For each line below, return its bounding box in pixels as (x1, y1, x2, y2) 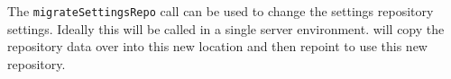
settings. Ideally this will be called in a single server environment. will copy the (7, 19, 445, 38)
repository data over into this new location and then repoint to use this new (7, 37, 428, 56)
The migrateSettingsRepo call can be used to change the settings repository (7, 2, 434, 20)
